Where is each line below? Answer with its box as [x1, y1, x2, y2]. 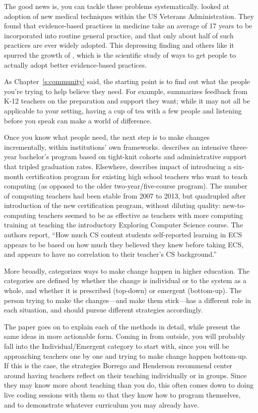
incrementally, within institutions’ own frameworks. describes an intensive [4, 141, 228, 152]
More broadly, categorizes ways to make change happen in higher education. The [4, 265, 250, 276]
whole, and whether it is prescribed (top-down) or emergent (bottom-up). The [4, 285, 242, 296]
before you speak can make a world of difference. [4, 115, 152, 125]
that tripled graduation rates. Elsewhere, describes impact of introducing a [4, 161, 232, 171]
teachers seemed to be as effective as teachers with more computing [38, 209, 243, 220]
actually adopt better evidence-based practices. [4, 59, 147, 70]
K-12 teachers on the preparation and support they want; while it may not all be [4, 96, 250, 106]
